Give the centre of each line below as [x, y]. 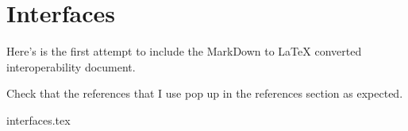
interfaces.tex [38, 119]
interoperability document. [71, 66]
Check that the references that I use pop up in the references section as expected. [205, 93]
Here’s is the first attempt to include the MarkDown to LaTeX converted [184, 51]
